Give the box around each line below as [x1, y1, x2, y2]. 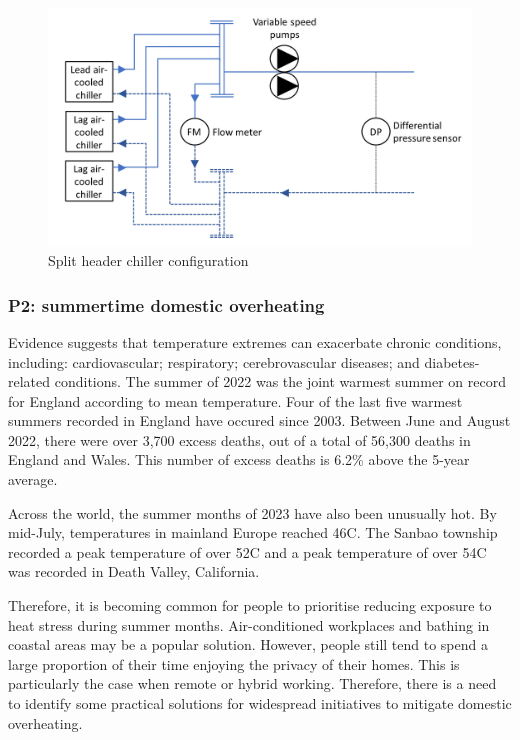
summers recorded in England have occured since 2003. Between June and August [8, 410, 511, 431]
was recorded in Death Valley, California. [8, 561, 260, 582]
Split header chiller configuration [48, 250, 249, 271]
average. [8, 469, 58, 490]
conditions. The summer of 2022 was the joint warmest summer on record [54, 371, 506, 392]
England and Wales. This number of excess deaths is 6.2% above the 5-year [8, 449, 470, 470]
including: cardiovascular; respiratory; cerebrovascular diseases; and [8, 351, 420, 372]
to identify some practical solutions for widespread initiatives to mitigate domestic [8, 693, 512, 713]
